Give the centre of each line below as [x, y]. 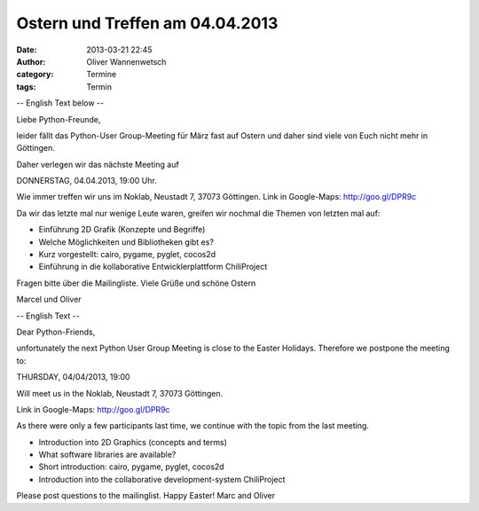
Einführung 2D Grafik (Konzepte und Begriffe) [122, 230]
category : [35, 75]
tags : [26, 86]
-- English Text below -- [60, 103]
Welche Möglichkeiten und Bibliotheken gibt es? [126, 242]
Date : [27, 50]
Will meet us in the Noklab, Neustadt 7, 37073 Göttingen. [120, 393]
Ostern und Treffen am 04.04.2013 [147, 23]
